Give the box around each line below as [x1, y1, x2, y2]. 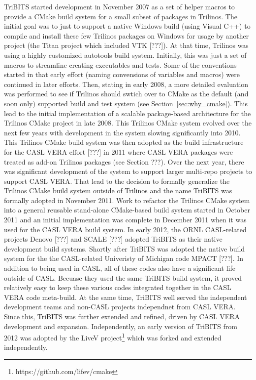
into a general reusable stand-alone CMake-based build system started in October [4, 205, 250, 215]
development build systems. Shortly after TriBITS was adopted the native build [4, 243, 245, 253]
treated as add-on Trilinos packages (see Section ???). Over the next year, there [4, 156, 244, 167]
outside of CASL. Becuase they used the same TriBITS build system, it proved [4, 272, 242, 283]
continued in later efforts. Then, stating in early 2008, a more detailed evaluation [4, 79, 249, 89]
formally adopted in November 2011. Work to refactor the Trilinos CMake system [4, 195, 250, 205]
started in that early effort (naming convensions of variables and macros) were [4, 69, 240, 80]
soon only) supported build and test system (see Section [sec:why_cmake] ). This [4, 98, 248, 108]
